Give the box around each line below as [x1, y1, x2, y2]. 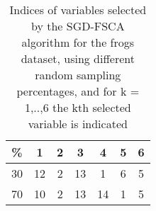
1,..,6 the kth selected [24, 99, 131, 115]
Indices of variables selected [9, 1, 147, 18]
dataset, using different [21, 50, 135, 67]
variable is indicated [28, 115, 128, 132]
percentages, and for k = [16, 83, 140, 99]
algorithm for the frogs [21, 34, 135, 50]
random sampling [35, 67, 121, 83]
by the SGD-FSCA [30, 18, 125, 34]
